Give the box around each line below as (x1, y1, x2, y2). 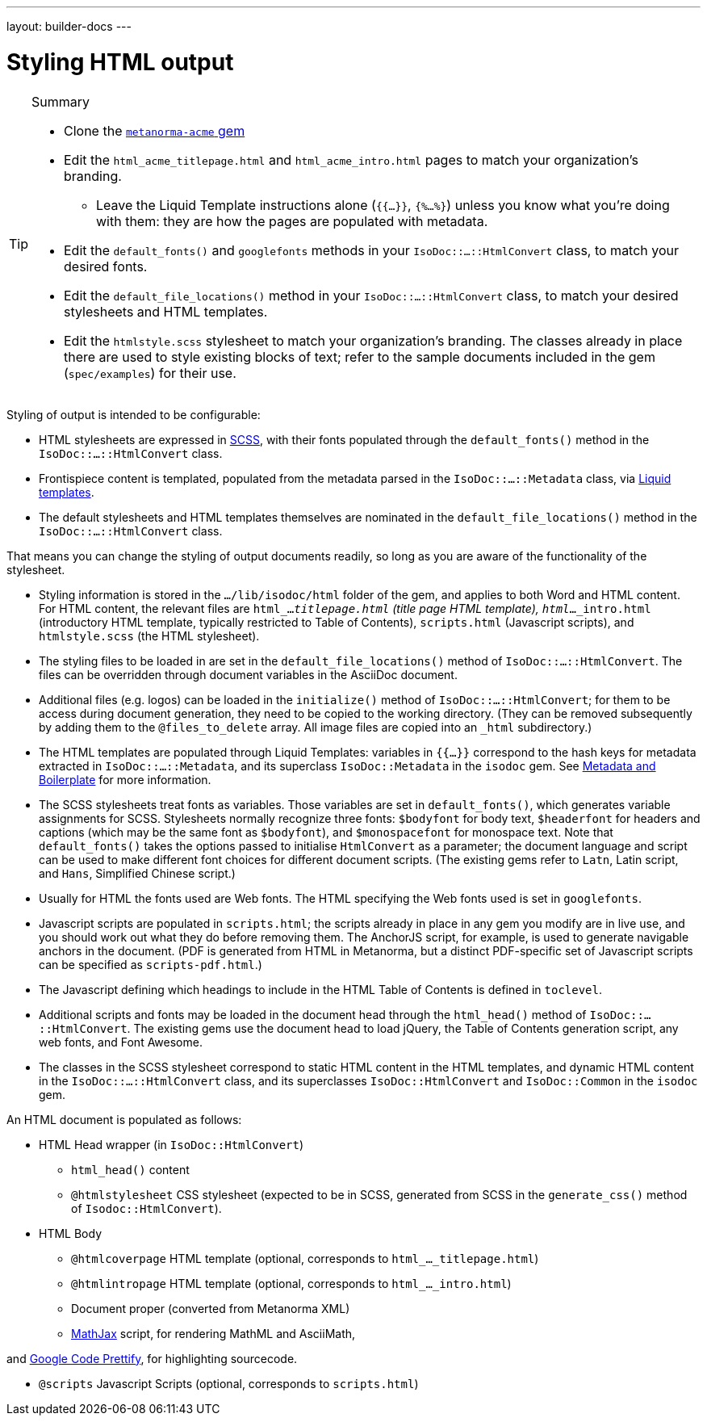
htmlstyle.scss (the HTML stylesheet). (39, 628, 260, 643)
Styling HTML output (6, 48, 234, 76)
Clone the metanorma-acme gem (64, 122, 245, 139)
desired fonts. (64, 258, 148, 275)
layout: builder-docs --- (6, 19, 132, 33)
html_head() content (71, 1162, 190, 1177)
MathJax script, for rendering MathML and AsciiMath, (71, 1326, 356, 1340)
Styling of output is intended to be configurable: (6, 407, 261, 422)
